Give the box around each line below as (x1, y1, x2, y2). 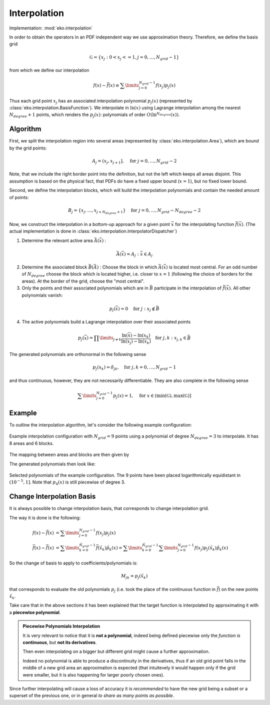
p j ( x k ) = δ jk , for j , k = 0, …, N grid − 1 (92, 364, 176, 371)
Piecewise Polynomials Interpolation (22, 623, 100, 629)
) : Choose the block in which (96, 264, 157, 270)
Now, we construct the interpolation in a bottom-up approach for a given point (9, 221, 170, 227)
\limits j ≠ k (99, 335, 121, 342)
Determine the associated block (21, 264, 87, 270)
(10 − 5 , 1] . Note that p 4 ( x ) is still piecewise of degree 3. (9, 478, 125, 486)
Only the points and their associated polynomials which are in (21, 285, 148, 291)
